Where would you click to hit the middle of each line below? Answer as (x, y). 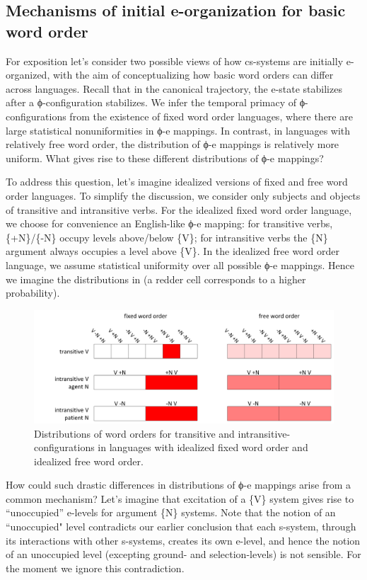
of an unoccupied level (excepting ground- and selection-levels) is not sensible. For (183, 554)
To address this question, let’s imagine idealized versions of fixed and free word (177, 182)
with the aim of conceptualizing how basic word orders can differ (193, 75)
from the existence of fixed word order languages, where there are (211, 116)
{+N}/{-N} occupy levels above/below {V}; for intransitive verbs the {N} (167, 237)
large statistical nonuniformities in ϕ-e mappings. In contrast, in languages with (178, 130)
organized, (28, 75)
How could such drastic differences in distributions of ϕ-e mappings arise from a (178, 485)
